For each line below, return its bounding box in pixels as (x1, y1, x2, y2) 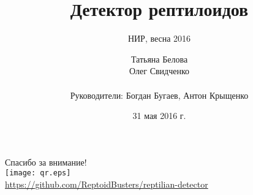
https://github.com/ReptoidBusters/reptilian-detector (5, 177, 208, 190)
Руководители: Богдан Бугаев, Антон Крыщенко (70, 88, 249, 101)
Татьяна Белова (130, 52, 188, 65)
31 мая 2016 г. (132, 109, 186, 122)
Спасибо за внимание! (5, 155, 87, 168)
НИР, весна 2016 (127, 32, 191, 45)
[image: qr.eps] (5, 169, 71, 178)
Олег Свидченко (129, 64, 190, 77)
